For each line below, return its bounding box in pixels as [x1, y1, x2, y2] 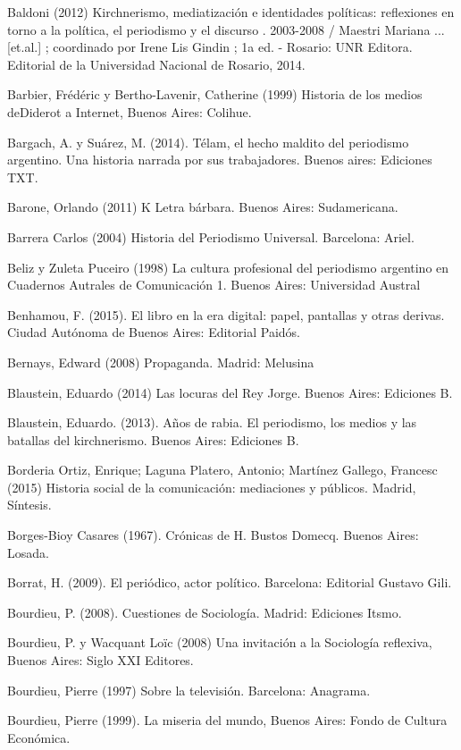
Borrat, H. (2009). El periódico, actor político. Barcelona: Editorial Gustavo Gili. [7, 573, 452, 592]
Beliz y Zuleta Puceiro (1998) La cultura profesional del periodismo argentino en [7, 257, 449, 276]
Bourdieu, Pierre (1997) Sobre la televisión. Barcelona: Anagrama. [7, 680, 371, 699]
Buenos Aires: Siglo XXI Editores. [7, 651, 194, 670]
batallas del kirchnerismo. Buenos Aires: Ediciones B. [7, 430, 299, 449]
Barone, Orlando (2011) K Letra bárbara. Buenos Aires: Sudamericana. [7, 198, 398, 216]
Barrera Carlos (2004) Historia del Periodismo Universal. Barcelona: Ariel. [7, 227, 415, 246]
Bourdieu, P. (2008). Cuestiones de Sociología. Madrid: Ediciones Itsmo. [7, 603, 402, 621]
